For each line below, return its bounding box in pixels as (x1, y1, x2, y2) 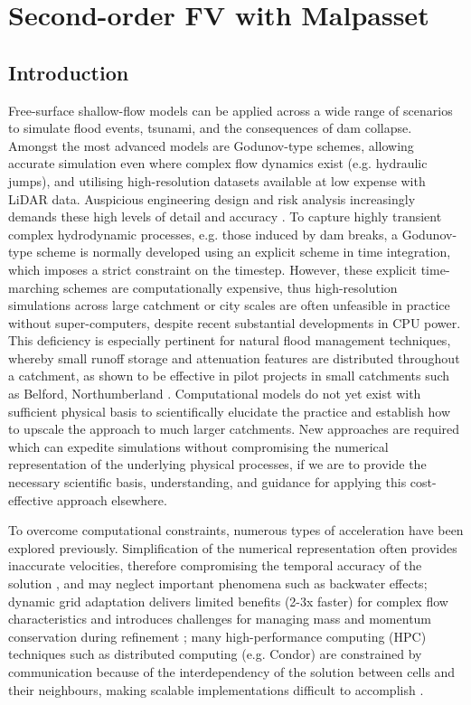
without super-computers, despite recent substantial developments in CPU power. (8, 313, 461, 332)
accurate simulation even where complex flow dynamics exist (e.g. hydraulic (8, 154, 428, 173)
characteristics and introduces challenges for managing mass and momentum (8, 609, 432, 628)
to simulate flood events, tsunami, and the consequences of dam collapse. (8, 118, 412, 137)
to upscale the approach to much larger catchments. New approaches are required (8, 419, 460, 438)
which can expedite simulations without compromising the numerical (8, 437, 389, 456)
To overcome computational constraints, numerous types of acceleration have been (8, 521, 464, 540)
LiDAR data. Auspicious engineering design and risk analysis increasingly (8, 189, 416, 208)
